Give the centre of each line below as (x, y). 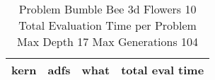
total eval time (163, 70)
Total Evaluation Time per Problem (107, 25)
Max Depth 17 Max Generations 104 (108, 41)
